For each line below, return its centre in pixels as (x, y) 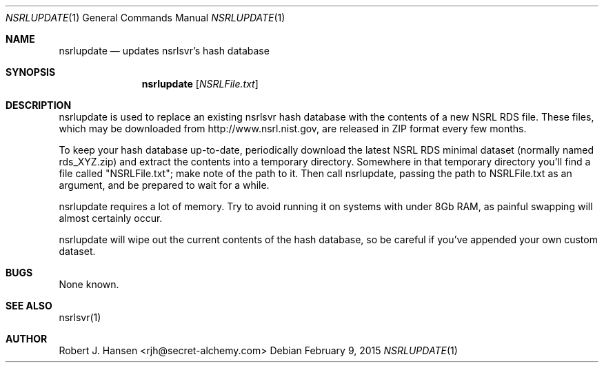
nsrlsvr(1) (80, 317)
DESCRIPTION (39, 105)
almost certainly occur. (111, 218)
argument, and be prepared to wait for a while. (164, 185)
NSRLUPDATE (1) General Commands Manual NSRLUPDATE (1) (145, 18)
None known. (89, 284)
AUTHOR (27, 339)
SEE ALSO (29, 306)
